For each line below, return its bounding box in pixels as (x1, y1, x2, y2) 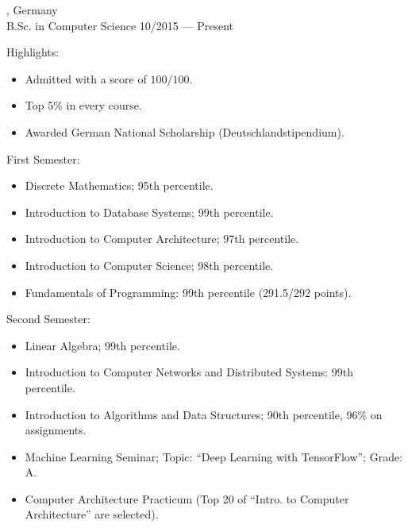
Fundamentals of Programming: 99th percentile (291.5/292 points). (25, 283, 352, 300)
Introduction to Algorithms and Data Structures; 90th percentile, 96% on (25, 406, 383, 422)
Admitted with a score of (25, 70, 147, 87)
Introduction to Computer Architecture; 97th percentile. (25, 230, 299, 247)
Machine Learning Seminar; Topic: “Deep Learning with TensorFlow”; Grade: (25, 448, 403, 464)
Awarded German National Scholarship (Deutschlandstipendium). (25, 123, 344, 140)
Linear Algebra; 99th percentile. (25, 337, 180, 353)
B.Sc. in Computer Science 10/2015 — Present (6, 17, 233, 33)
